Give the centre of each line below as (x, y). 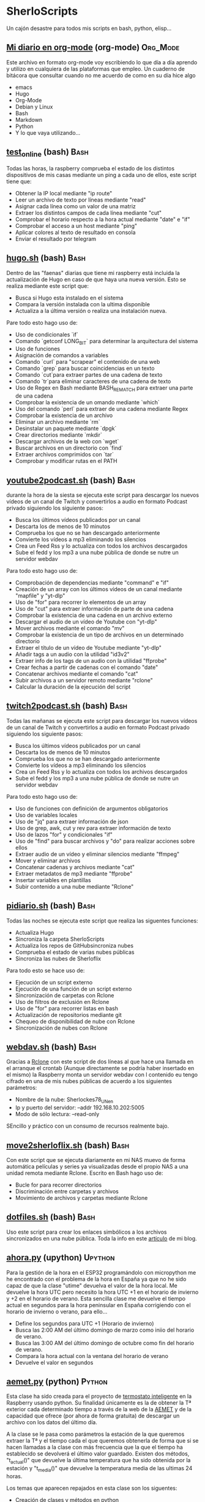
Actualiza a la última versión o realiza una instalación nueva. (91, 311)
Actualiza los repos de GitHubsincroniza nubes (74, 945)
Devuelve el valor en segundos (54, 1362)
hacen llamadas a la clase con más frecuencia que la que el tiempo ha (95, 1447)
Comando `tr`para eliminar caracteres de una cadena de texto (93, 382)
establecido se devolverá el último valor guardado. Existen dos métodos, (98, 1454)
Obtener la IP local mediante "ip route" (64, 193)
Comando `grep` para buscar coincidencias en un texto (85, 368)
